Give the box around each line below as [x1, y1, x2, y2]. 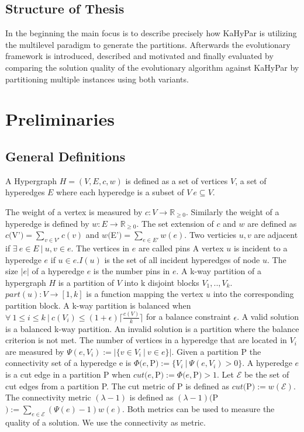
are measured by [5, 345, 64, 357]
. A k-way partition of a [176, 265, 262, 277]
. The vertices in [71, 241, 130, 254]
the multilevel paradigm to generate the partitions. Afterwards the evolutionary [5, 38, 291, 50]
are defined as [247, 217, 297, 229]
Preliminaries [5, 107, 115, 131]
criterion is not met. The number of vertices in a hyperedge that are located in [5, 334, 287, 346]
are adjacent [254, 229, 298, 241]
